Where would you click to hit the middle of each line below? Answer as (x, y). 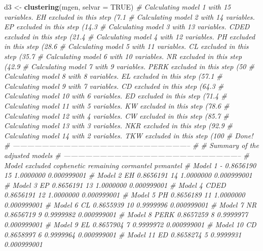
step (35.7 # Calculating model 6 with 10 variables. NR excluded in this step (123, 56)
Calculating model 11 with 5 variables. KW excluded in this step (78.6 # (117, 105)
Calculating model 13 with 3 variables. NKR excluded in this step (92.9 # (119, 125)
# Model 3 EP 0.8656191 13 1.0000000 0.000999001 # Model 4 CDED (115, 185)
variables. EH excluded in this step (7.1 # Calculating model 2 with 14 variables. (129, 16)
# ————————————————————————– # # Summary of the (131, 145)
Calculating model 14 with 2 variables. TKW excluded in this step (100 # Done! (129, 135)
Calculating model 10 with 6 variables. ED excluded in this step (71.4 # (116, 96)
